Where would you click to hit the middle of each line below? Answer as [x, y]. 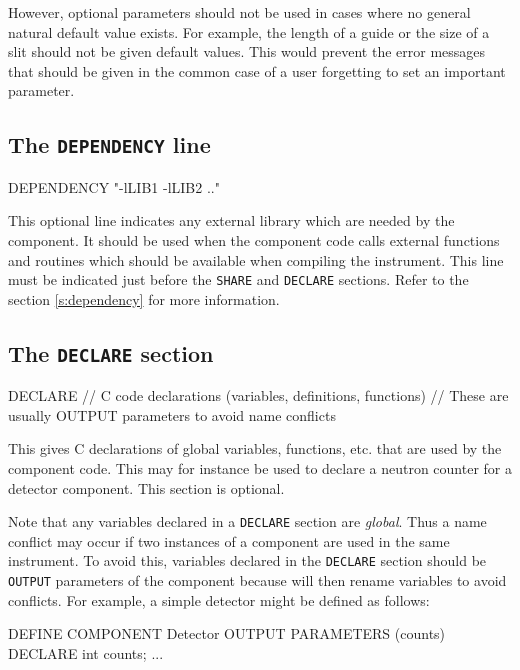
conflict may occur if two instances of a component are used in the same [229, 540]
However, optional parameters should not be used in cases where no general [239, 12]
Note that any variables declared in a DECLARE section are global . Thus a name [247, 521]
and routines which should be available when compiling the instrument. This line [256, 259]
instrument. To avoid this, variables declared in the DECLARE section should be [247, 560]
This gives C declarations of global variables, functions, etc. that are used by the [255, 448]
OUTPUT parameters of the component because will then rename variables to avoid [257, 580]
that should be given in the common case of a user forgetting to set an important [257, 70]
